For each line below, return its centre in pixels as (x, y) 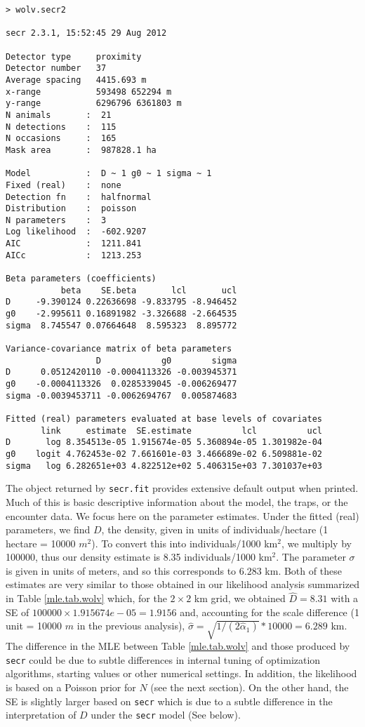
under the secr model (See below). (166, 715)
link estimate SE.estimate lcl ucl (182, 431)
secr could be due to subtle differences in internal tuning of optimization (163, 659)
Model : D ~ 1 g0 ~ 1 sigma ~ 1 (109, 174)
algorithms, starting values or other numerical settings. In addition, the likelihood (181, 673)
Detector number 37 (56, 68)
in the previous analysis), (131, 626)
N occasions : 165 (61, 139)
